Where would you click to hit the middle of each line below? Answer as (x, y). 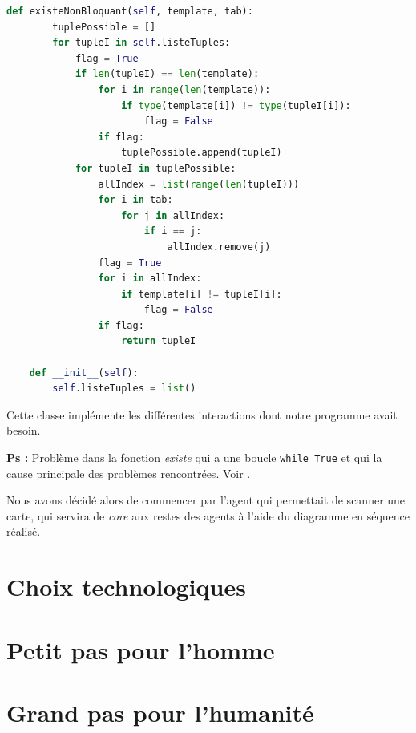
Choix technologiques (126, 587)
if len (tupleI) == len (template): (167, 74)
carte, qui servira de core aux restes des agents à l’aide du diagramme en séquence (208, 515)
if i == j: (173, 231)
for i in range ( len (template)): (184, 89)
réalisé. (24, 531)
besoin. (24, 430)
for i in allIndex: (150, 279)
